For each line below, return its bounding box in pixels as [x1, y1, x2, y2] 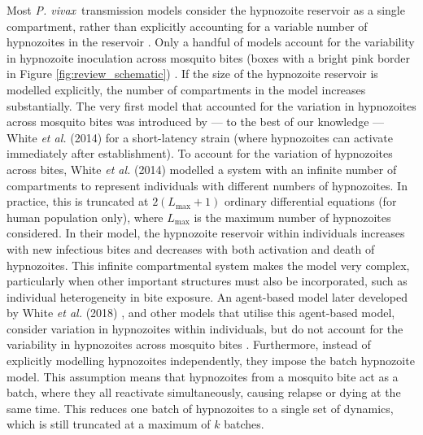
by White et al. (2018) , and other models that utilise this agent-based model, [7, 304, 395, 321]
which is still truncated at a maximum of [7, 415, 211, 433]
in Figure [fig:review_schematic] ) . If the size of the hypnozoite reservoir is [7, 65, 378, 82]
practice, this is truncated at [7, 193, 149, 210]
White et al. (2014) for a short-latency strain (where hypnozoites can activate [7, 128, 393, 146]
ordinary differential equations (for [224, 193, 397, 210]
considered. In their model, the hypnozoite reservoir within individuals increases [7, 224, 405, 241]
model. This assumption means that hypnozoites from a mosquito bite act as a [7, 368, 399, 385]
